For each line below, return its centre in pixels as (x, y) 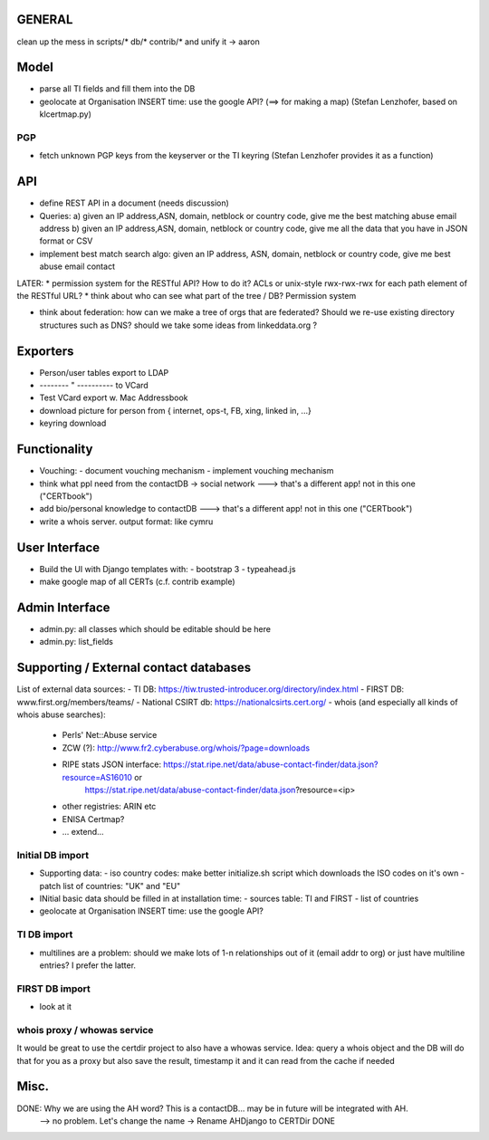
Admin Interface (63, 607)
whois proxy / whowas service (85, 1030)
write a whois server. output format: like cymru (126, 522)
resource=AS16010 (97, 777)
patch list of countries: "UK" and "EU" (110, 886)
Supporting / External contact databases (134, 668)
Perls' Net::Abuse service (110, 735)
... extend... (83, 832)
